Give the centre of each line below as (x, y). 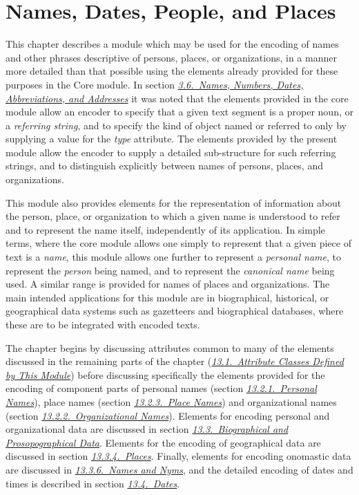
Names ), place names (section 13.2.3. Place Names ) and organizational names (171, 401)
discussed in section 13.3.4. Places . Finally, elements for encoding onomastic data (178, 456)
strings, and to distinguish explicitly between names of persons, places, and (164, 166)
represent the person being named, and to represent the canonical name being (170, 270)
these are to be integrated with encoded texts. (103, 324)
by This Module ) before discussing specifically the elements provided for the (165, 374)
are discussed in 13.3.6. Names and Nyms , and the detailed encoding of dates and (179, 469)
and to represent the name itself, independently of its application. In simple (165, 229)
